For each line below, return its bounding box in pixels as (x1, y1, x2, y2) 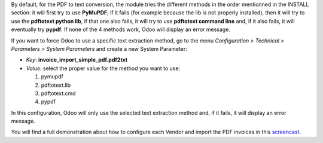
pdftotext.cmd (41, 90, 76, 97)
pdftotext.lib (41, 81, 71, 89)
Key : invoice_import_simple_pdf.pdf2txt (26, 56, 128, 63)
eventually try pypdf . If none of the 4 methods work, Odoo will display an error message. (11, 26, 230, 33)
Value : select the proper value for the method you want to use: (26, 65, 181, 72)
